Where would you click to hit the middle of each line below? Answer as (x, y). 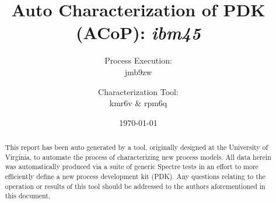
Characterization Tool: (138, 91)
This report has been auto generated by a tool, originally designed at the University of (137, 147)
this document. (28, 196)
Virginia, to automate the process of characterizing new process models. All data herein (138, 157)
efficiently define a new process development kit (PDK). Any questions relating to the (135, 176)
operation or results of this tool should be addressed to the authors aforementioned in (135, 186)
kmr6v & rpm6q (138, 103)
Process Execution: (138, 60)
